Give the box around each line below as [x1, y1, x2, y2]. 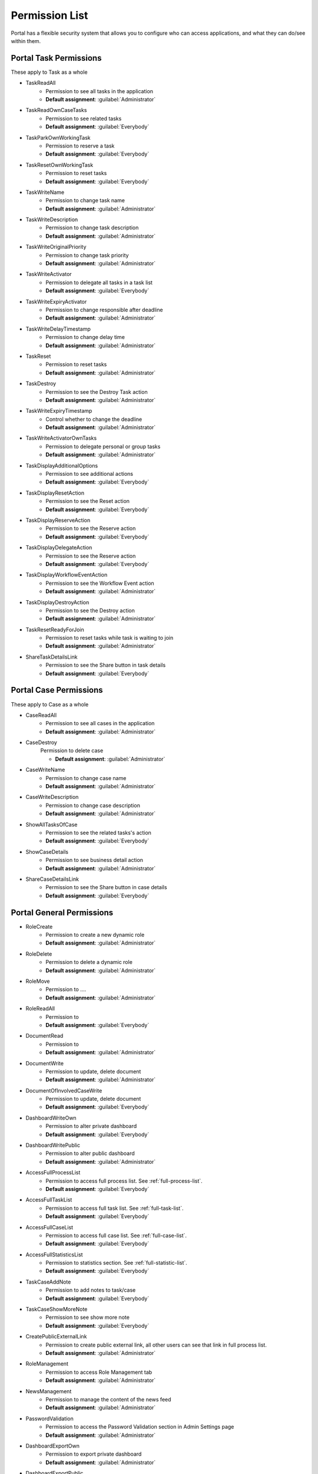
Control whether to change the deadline [45, 416, 143, 423]
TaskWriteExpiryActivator [25, 298, 87, 305]
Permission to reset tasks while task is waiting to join [45, 634, 174, 641]
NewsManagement [25, 1387, 72, 1394]
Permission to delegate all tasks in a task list [45, 279, 153, 286]
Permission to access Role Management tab [45, 1368, 153, 1376]
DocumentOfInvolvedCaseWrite [25, 1087, 102, 1094]
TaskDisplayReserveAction [25, 516, 91, 524]
